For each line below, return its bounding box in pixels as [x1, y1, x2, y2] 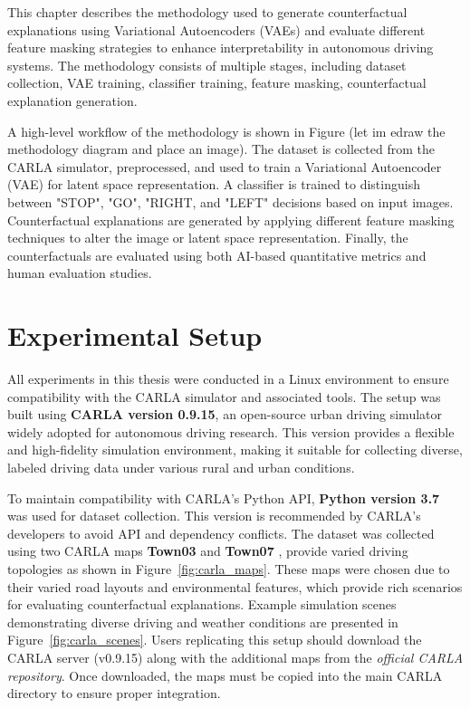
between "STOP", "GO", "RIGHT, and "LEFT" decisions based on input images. [7, 192, 454, 211]
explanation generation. [7, 91, 138, 110]
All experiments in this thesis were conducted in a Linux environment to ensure [7, 369, 449, 388]
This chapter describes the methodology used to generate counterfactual [7, 3, 408, 21]
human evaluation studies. [7, 263, 152, 282]
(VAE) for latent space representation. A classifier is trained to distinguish [7, 175, 420, 194]
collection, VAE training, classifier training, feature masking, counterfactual [7, 73, 427, 92]
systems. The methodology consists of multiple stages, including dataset [7, 55, 407, 74]
